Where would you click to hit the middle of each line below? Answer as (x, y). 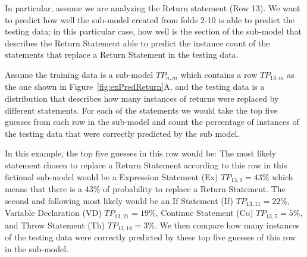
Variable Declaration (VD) (53, 213)
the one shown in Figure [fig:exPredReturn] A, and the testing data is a (135, 87)
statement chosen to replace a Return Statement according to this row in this (146, 164)
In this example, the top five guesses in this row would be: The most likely (141, 153)
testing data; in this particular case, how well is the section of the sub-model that (153, 31)
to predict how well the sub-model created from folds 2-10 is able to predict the (150, 19)
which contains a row (219, 74)
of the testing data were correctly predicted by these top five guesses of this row (151, 236)
